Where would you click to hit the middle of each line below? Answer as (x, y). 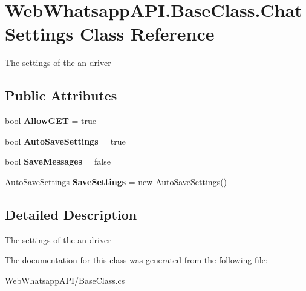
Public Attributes (61, 95)
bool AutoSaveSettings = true (65, 141)
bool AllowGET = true (51, 121)
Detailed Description (71, 214)
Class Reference (147, 34)
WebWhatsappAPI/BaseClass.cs (65, 280)
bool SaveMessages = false (58, 161)
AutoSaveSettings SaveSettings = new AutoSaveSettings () (116, 181)
